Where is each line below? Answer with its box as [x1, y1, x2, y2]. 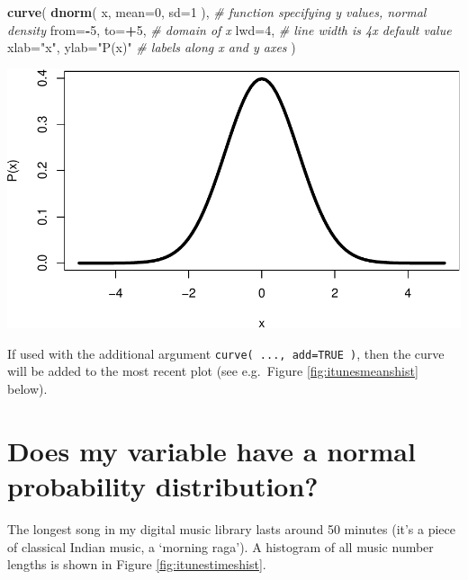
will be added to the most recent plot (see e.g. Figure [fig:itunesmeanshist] [7, 361, 418, 380]
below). [7, 379, 48, 398]
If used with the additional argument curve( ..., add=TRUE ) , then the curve [7, 344, 445, 362]
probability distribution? [7, 467, 319, 504]
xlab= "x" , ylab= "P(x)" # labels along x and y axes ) [7, 38, 296, 57]
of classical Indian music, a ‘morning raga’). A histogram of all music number [7, 537, 434, 556]
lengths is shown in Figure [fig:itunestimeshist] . [7, 555, 266, 574]
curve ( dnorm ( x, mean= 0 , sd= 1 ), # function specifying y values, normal [7, 3, 427, 21]
